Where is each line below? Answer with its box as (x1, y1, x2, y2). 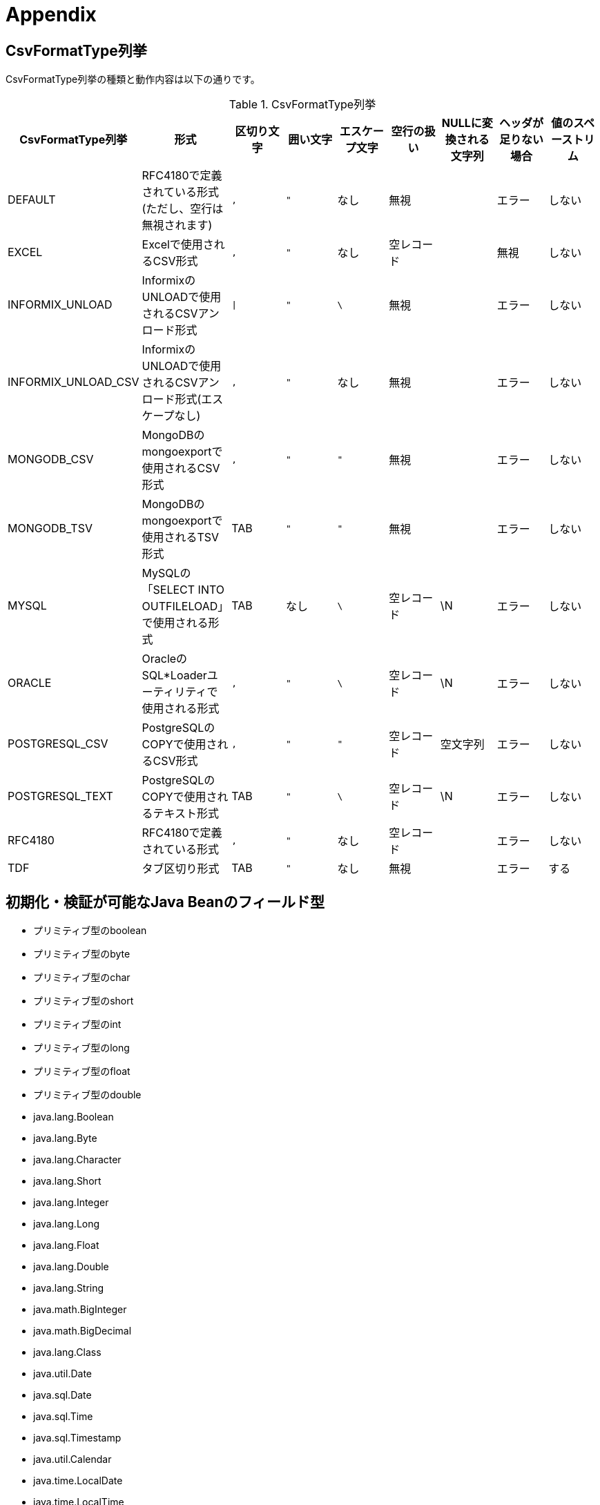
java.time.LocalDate (33, 1475, 123, 1487)
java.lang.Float (33, 1239, 99, 1252)
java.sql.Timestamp (33, 1432, 122, 1444)
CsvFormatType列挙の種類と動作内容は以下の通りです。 (6, 73, 260, 86)
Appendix (6, 3, 97, 26)
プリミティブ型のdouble (33, 1089, 142, 1101)
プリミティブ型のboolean (33, 924, 147, 937)
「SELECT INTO (142, 583, 225, 597)
